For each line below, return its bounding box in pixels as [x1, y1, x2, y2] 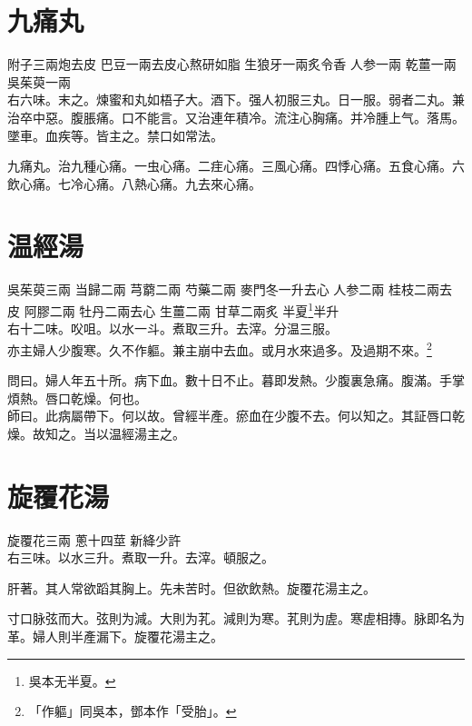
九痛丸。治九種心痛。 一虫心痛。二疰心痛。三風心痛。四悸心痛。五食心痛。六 [7, 156, 465, 175]
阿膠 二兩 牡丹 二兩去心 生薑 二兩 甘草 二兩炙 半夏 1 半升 [24, 299, 339, 320]
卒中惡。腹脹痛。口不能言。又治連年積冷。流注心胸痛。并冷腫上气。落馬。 [19, 107, 465, 126]
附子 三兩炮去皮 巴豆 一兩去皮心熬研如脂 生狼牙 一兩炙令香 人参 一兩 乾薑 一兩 [7, 55, 457, 74]
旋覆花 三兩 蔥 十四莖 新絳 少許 [7, 530, 182, 549]
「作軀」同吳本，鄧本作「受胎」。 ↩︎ [28, 701, 237, 721]
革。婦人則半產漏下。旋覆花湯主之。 [7, 626, 223, 645]
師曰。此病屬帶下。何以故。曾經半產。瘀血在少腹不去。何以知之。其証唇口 [7, 406, 452, 425]
